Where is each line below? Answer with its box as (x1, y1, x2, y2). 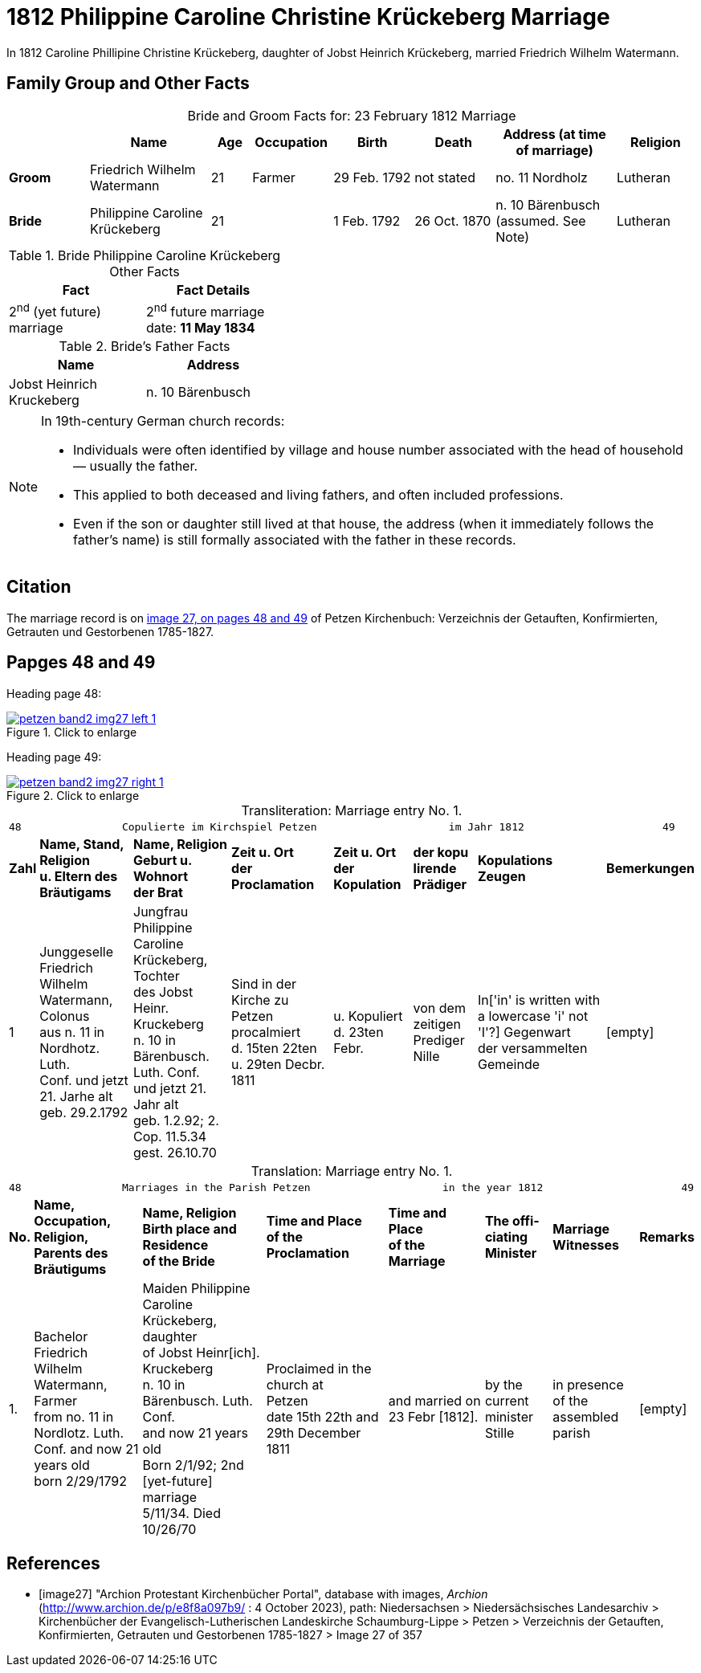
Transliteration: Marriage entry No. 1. (241, 802, 463, 818)
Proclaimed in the (266, 1360, 372, 1377)
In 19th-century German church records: (41, 412, 285, 429)
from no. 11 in (34, 1408, 114, 1425)
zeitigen (413, 1015, 462, 1032)
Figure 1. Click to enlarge (6, 724, 137, 739)
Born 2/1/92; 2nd (142, 1456, 244, 1473)
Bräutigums (34, 1260, 107, 1277)
